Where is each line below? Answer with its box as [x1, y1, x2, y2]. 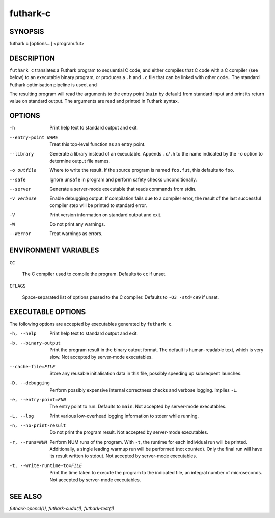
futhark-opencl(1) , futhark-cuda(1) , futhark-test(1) [9, 505, 115, 512]
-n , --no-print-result [9, 422, 66, 428]
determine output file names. [49, 158, 111, 164]
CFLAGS [9, 283, 26, 289]
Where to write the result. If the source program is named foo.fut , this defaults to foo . [49, 167, 234, 173]
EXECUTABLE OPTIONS [9, 307, 86, 316]
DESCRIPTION [9, 54, 56, 62]
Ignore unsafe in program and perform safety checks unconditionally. [49, 176, 197, 183]
